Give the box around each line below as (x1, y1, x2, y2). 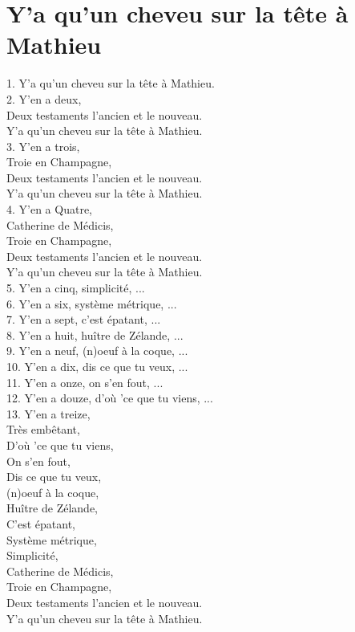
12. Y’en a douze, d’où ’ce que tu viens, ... (6, 389, 213, 406)
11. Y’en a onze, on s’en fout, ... (6, 373, 163, 390)
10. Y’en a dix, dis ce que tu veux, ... (6, 358, 188, 374)
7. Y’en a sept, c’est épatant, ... (6, 311, 161, 328)
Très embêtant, (6, 421, 80, 438)
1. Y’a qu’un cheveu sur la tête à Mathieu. (6, 75, 215, 92)
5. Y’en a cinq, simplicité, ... (6, 279, 145, 296)
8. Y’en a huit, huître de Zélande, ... (6, 326, 184, 343)
